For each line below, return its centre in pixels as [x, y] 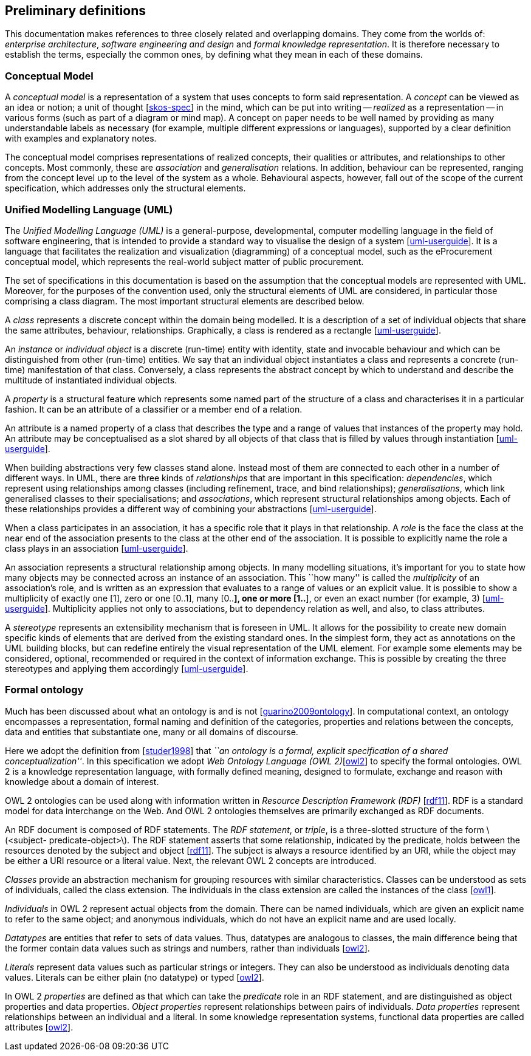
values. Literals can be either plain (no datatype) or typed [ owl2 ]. [135, 977]
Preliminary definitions [75, 11]
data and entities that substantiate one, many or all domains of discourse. [152, 732]
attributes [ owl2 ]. [39, 1027]
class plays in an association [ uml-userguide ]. [97, 548]
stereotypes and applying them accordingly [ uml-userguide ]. [127, 668]
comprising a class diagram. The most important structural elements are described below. [185, 301]
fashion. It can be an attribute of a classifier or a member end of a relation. [154, 409]
